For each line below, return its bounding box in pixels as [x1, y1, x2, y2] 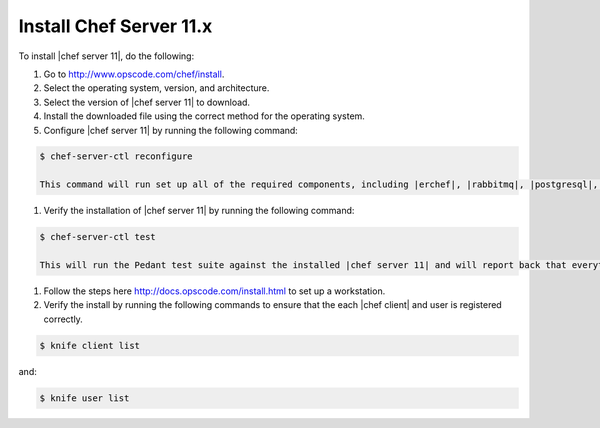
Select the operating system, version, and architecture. [43, 82, 270, 94]
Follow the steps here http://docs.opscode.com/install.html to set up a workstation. [43, 285, 386, 297]
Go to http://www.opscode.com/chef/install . [43, 68, 225, 80]
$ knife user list [39, 392, 130, 404]
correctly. [43, 313, 84, 325]
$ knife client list [39, 340, 140, 351]
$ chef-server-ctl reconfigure [39, 151, 194, 162]
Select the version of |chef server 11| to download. [43, 96, 250, 108]
